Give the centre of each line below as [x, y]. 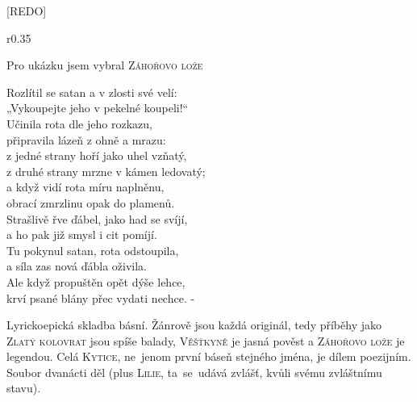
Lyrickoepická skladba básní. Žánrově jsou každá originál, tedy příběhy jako [194, 325]
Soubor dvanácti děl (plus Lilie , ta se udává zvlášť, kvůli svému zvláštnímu [194, 372]
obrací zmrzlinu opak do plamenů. [91, 202]
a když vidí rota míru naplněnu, [85, 187]
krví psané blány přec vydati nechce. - [101, 297]
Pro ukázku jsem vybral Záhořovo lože [105, 65]
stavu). [24, 388]
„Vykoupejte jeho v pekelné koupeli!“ [98, 108]
